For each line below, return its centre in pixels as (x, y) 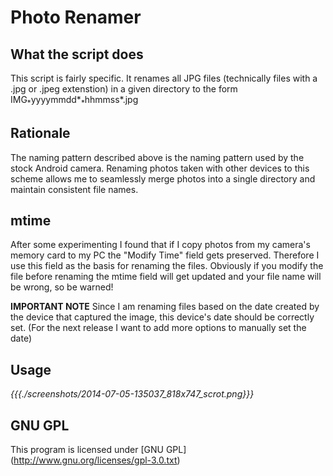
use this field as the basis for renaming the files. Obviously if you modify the (167, 266)
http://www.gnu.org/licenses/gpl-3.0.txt (95, 460)
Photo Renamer (76, 17)
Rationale (40, 133)
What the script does (77, 54)
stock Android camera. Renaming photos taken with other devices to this (160, 168)
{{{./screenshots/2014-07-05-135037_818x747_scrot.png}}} (132, 394)
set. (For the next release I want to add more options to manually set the (158, 328)
